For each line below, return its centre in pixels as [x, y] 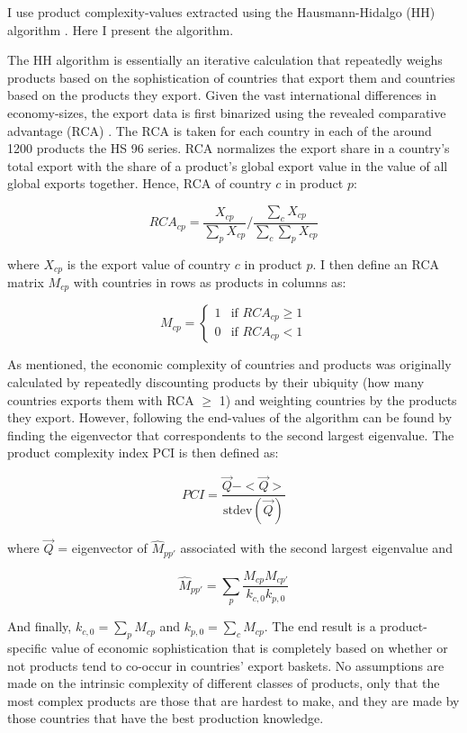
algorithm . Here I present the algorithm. [121, 29]
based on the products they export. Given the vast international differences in [222, 95]
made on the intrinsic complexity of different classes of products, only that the [224, 683]
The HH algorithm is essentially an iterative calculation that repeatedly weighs [225, 60]
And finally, [40, 626]
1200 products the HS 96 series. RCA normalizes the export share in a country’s [229, 148]
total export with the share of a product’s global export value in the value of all [228, 165]
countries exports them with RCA [101, 399]
